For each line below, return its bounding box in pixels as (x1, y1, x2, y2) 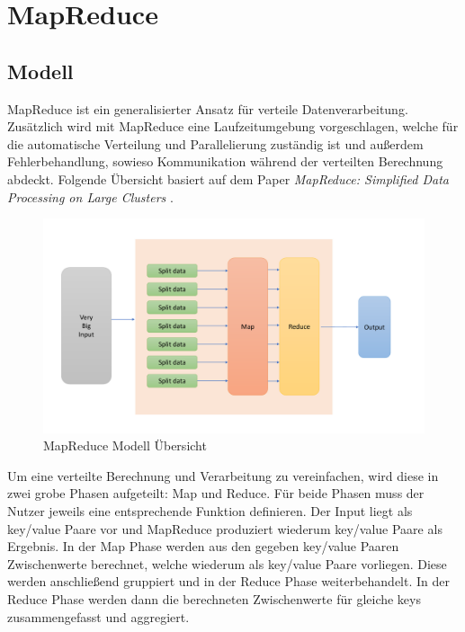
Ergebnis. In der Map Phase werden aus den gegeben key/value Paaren (7, 537, 399, 556)
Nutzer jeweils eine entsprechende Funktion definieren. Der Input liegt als (7, 502, 413, 521)
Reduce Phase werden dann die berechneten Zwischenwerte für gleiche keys (7, 589, 421, 608)
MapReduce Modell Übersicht (43, 436, 207, 455)
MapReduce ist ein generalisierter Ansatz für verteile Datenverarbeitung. (7, 99, 408, 118)
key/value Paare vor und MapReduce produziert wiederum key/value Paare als (7, 519, 443, 538)
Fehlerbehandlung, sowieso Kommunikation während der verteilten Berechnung (7, 152, 443, 171)
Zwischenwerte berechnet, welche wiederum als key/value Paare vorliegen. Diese (7, 554, 447, 573)
